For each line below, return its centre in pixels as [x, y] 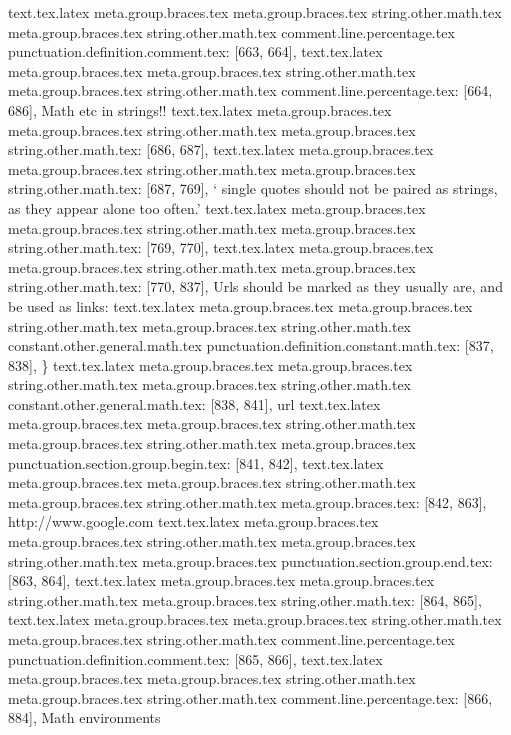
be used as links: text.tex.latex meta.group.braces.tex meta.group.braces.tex [240, 305]
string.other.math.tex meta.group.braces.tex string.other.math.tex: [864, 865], [245, 599]
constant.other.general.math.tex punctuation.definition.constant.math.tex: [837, [251, 345]
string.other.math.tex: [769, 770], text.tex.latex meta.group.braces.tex [221, 247]
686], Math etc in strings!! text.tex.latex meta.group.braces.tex [200, 109]
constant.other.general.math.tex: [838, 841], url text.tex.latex [194, 403]
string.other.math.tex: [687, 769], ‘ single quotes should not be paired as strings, [253, 188]
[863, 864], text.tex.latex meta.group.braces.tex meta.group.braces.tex [221, 580]
